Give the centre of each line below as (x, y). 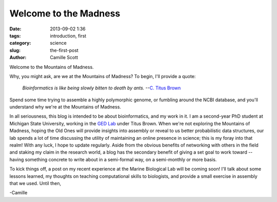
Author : (18, 58)
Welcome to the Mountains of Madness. (52, 67)
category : (20, 43)
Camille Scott (64, 58)
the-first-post (64, 50)
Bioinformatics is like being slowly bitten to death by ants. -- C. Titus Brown (102, 88)
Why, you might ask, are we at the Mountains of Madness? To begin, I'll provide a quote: (103, 76)
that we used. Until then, (35, 183)
